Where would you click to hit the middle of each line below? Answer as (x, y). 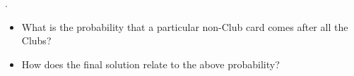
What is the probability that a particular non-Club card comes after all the (185, 26)
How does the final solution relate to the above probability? (151, 64)
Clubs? (36, 40)
